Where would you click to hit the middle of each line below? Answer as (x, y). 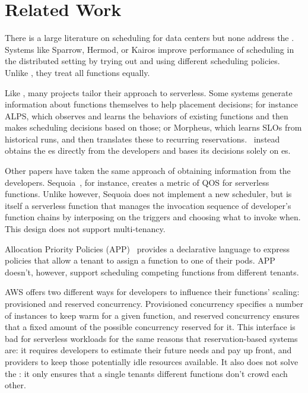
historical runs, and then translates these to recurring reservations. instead (142, 139)
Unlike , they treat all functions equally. (77, 72)
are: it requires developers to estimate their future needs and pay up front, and (148, 350)
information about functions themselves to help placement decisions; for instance (152, 104)
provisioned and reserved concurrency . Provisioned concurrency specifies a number (154, 303)
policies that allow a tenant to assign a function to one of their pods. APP (140, 260)
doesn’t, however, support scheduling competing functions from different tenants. (152, 272)
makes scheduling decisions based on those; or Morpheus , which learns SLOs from (153, 127)
